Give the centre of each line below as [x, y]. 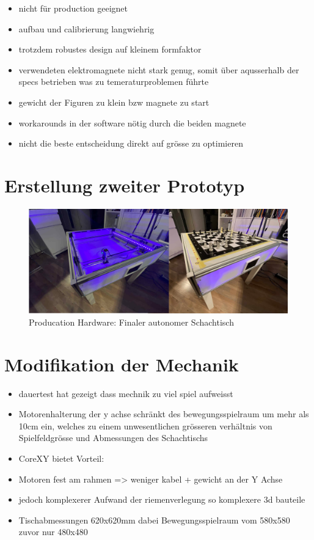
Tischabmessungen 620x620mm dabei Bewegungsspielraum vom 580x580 [154, 520]
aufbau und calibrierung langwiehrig [86, 28]
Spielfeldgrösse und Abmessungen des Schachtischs [113, 438]
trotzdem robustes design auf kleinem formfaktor [110, 49]
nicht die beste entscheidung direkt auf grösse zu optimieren [131, 143]
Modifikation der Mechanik [122, 364]
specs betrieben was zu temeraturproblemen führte [114, 82]
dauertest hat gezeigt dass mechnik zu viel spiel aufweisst [126, 393]
